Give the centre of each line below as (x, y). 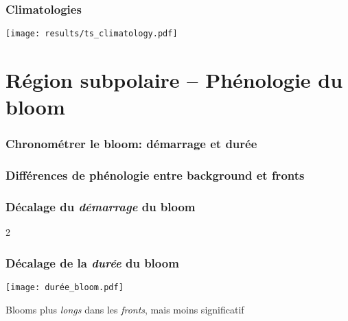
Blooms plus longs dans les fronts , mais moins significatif (125, 309)
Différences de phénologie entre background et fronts (155, 175)
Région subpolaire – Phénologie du (174, 80)
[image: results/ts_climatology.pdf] (92, 34)
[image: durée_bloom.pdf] (65, 288)
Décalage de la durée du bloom (92, 262)
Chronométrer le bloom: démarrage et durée (131, 144)
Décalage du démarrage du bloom (101, 207)
